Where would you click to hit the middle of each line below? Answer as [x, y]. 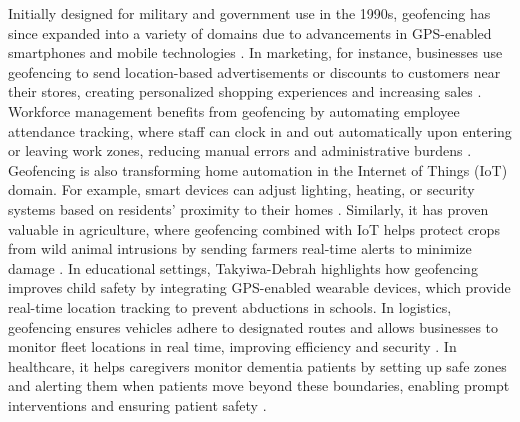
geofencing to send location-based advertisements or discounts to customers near [254, 71]
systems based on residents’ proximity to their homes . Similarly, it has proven [248, 208]
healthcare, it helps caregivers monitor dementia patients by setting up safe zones [257, 365]
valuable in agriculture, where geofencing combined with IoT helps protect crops [254, 228]
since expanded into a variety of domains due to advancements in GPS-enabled [250, 32]
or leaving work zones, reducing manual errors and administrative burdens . [240, 150]
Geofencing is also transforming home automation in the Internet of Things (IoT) [258, 169]
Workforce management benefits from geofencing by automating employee [234, 110]
